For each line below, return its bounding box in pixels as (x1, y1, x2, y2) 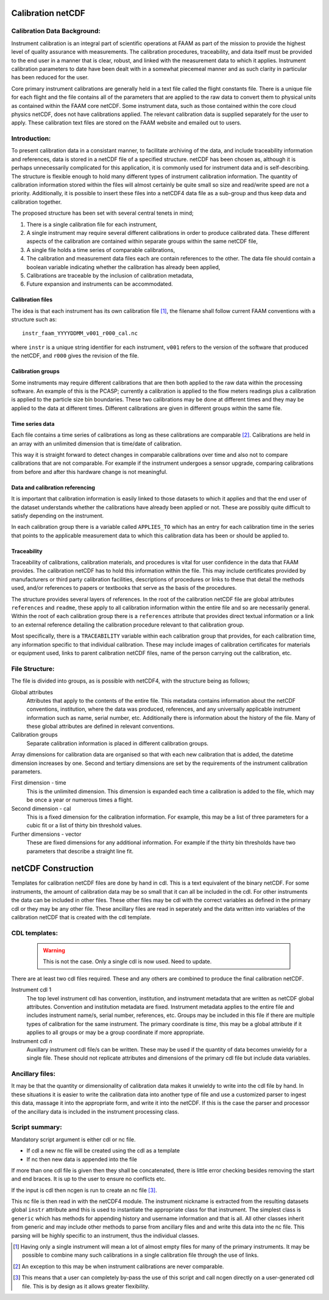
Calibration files (11, 296, 53, 303)
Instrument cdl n (11, 1037, 52, 1044)
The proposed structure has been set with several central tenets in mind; (11, 209, 194, 217)
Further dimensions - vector (11, 830, 82, 838)
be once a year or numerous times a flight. (26, 796, 133, 803)
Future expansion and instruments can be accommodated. (26, 281, 173, 288)
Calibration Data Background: (11, 27, 101, 35)
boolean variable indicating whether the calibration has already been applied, (26, 263, 221, 271)
